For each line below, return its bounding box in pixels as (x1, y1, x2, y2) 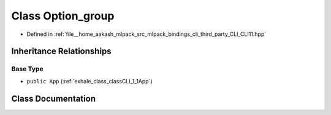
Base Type (11, 64, 44, 73)
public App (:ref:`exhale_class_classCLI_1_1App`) (26, 77, 153, 85)
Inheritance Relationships (11, 46, 112, 57)
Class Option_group (11, 9, 115, 23)
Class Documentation (11, 93, 96, 103)
